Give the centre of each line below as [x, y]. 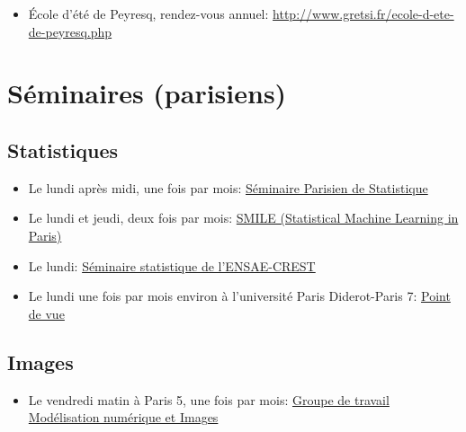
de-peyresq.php [70, 31]
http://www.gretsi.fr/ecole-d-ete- [363, 13]
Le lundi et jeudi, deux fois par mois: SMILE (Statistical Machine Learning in [243, 218]
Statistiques [63, 150]
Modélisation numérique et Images [123, 417]
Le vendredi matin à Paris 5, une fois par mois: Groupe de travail [209, 399]
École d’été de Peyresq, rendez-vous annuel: [148, 13]
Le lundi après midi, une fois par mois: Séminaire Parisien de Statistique [228, 187]
